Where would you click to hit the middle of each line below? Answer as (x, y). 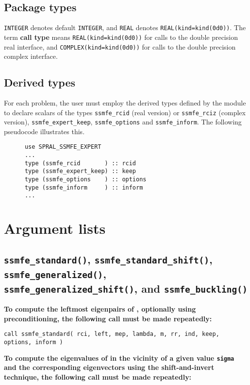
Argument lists (55, 228)
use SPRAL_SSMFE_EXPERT (63, 147)
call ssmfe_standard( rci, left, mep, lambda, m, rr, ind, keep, (112, 334)
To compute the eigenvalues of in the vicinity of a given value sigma (119, 358)
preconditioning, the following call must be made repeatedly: (108, 318)
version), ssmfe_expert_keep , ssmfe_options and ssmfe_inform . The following (123, 122)
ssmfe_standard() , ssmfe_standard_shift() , (108, 259)
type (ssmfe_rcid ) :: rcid (80, 163)
